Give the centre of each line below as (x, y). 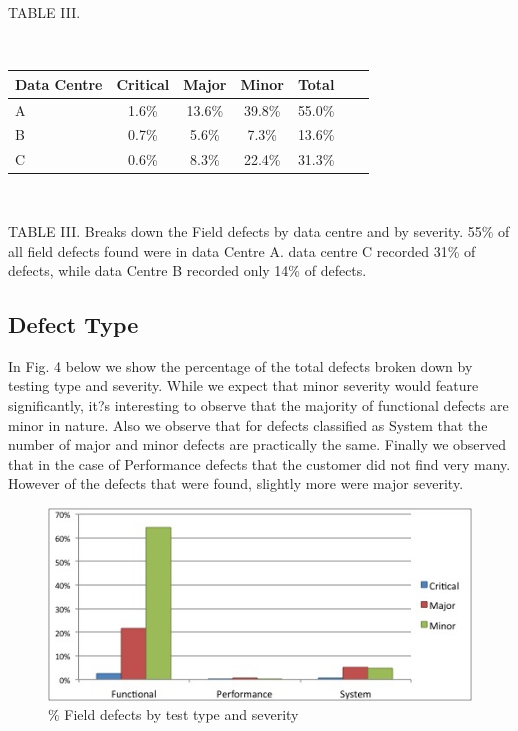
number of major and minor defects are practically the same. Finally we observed (257, 444)
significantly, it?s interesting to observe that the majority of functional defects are (258, 405)
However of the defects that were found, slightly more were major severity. (236, 483)
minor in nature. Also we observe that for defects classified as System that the (248, 424)
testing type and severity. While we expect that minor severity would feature (243, 385)
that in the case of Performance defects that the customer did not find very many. (259, 463)
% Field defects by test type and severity (173, 714)
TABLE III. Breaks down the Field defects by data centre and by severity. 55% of (259, 230)
